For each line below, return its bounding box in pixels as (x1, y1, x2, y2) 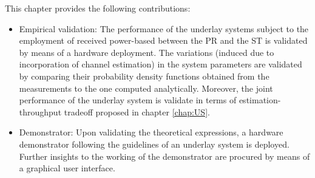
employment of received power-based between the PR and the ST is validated (19, 34, 308, 47)
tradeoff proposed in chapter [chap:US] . (64, 105, 210, 118)
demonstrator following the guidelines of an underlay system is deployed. (19, 137, 290, 150)
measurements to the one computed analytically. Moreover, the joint (19, 81, 273, 94)
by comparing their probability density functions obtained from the (19, 69, 269, 82)
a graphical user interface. (19, 162, 115, 174)
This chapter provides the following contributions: (5, 2, 191, 14)
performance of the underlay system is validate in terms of (19, 94, 237, 106)
